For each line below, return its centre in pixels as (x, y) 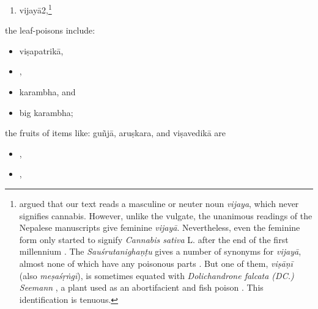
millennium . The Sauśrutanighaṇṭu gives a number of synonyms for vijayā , (160, 251)
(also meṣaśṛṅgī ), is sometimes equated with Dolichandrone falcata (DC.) (157, 275)
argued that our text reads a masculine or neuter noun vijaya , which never (159, 203)
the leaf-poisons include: (50, 30)
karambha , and (47, 92)
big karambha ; (46, 112)
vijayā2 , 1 (35, 9)
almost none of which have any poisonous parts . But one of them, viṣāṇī (156, 263)
